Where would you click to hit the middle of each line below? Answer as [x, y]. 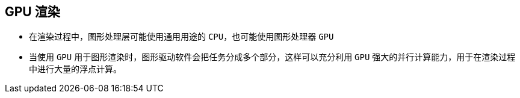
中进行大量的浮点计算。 [75, 69]
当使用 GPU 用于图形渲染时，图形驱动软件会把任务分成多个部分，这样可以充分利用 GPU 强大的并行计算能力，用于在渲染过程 [272, 57]
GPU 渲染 [32, 12]
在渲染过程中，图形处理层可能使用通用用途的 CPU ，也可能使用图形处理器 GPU [181, 37]
